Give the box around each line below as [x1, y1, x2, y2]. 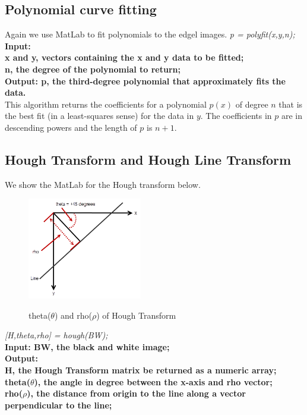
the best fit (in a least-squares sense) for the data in [5, 109, 194, 122]
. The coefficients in [200, 109, 272, 122]
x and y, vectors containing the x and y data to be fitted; [5, 51, 244, 64]
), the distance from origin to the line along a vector [27, 387, 246, 400]
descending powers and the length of [5, 121, 137, 133]
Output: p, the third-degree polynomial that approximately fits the [5, 74, 286, 87]
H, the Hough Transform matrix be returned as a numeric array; [5, 364, 277, 376]
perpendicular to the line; [5, 398, 112, 411]
